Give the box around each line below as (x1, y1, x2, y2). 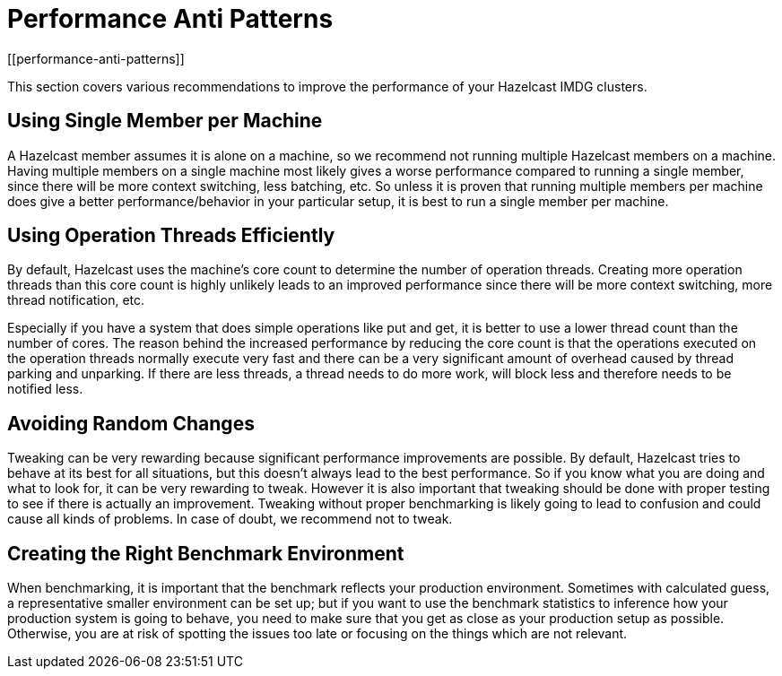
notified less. (7, 381, 83, 397)
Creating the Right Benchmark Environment (7, 542, 404, 565)
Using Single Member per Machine (7, 109, 323, 133)
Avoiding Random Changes (7, 412, 255, 435)
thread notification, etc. (7, 292, 145, 308)
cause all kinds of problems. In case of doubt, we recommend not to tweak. (7, 511, 453, 527)
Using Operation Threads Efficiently (7, 224, 335, 247)
